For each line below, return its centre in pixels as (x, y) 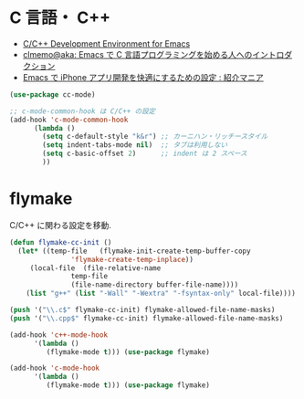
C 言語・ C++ (60, 18)
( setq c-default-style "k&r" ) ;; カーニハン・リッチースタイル (155, 137)
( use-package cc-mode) (52, 94)
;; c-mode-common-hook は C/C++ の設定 (83, 111)
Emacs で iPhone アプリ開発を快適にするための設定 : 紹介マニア (143, 77)
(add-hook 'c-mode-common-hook (69, 120)
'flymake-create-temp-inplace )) (132, 259)
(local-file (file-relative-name (95, 268)
